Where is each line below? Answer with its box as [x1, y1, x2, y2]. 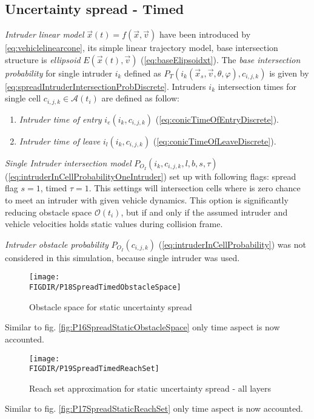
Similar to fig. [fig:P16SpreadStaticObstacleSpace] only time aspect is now [5, 321, 280, 333]
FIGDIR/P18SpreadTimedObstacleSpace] [29, 283, 181, 292]
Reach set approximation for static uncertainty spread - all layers [29, 381, 271, 394]
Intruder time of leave [19, 134, 101, 147]
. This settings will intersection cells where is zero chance [89, 182, 301, 194]
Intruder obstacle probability [5, 237, 109, 250]
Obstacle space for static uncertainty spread [29, 300, 192, 313]
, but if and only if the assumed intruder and [121, 205, 288, 218]
